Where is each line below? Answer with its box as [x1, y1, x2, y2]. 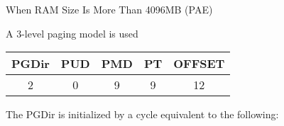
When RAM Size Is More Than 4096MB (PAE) [6, 2, 213, 16]
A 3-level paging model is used [6, 25, 138, 40]
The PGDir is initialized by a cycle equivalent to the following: [6, 107, 279, 122]
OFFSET [173, 55, 225, 72]
